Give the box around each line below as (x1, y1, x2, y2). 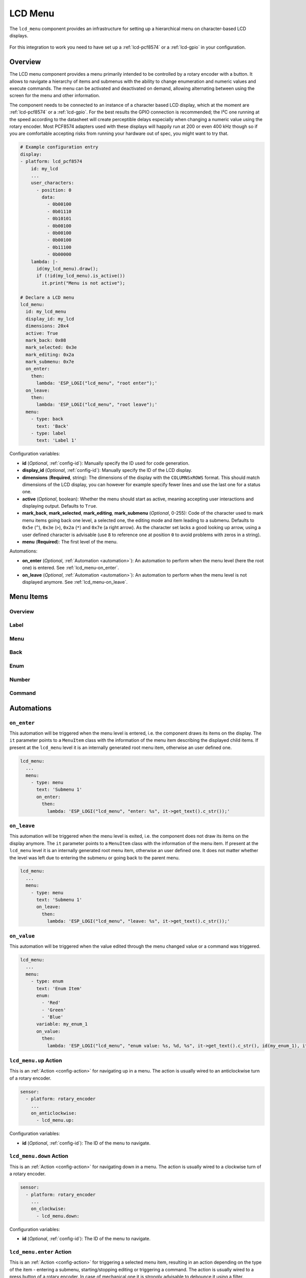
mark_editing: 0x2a (25, 352, 74, 357)
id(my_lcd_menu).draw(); (36, 266, 99, 271)
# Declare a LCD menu (20, 294, 74, 300)
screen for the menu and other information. (9, 93, 100, 99)
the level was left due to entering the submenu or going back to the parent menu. (9, 854, 180, 861)
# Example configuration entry (20, 144, 99, 150)
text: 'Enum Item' (36, 986, 83, 991)
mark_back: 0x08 (25, 337, 66, 343)
